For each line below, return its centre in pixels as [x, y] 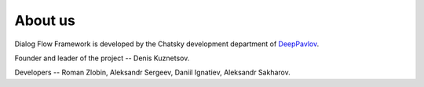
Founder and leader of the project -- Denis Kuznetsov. [102, 58]
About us [45, 20]
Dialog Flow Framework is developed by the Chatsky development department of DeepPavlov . [167, 44]
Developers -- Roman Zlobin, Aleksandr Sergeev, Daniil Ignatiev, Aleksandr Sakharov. [152, 72]
